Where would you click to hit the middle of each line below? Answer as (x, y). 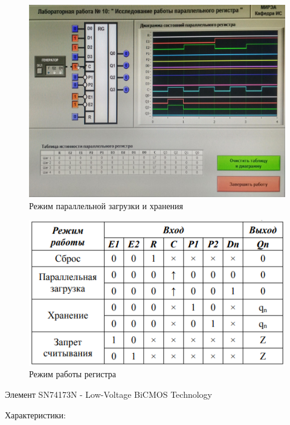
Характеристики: (35, 414)
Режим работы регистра (73, 374)
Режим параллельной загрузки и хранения (106, 205)
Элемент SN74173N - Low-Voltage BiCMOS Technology (108, 394)
